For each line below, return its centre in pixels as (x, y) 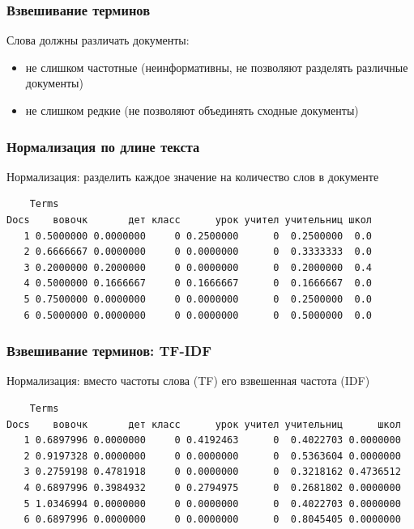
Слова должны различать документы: (98, 40)
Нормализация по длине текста (103, 146)
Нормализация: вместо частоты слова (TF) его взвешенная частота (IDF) (188, 381)
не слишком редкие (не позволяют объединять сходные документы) (192, 110)
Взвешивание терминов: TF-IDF (109, 351)
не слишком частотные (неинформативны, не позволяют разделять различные (217, 67)
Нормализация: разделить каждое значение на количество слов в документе (193, 176)
